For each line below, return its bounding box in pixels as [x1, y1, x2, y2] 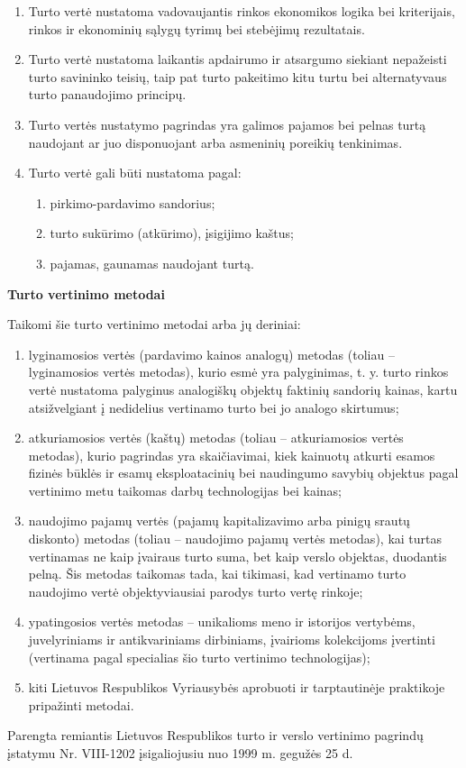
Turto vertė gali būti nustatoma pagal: [28, 163, 242, 182]
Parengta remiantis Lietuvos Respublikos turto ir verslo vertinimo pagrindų [7, 726, 424, 745]
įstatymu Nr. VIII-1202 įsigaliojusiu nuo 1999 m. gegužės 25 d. [7, 744, 353, 762]
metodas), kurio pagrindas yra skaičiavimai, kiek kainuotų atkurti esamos [28, 445, 435, 464]
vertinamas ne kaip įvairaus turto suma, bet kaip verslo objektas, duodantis [28, 546, 447, 565]
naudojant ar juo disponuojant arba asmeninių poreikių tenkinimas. [28, 133, 403, 151]
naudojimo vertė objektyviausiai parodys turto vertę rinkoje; [28, 581, 363, 600]
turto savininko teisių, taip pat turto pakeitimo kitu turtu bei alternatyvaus [28, 67, 447, 86]
